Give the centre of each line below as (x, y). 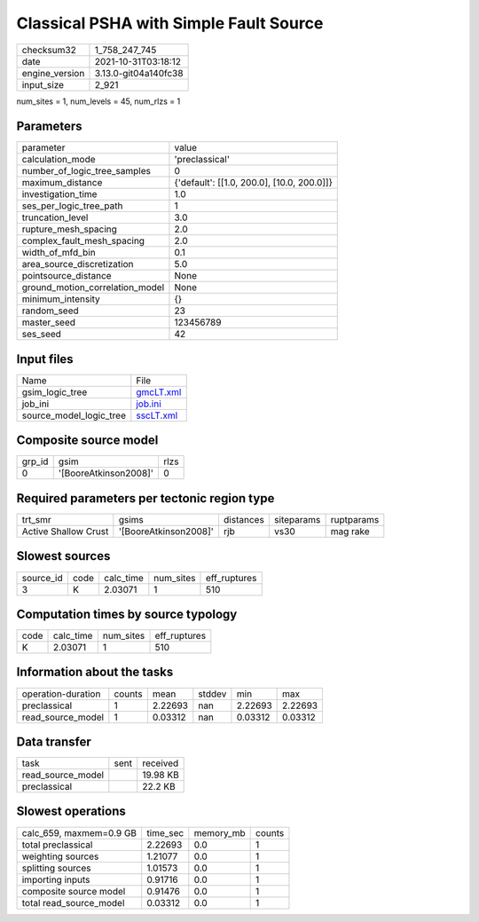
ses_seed (42, 335)
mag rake (350, 531)
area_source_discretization (78, 264)
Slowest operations (71, 812)
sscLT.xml (157, 415)
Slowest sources (63, 556)
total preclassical (57, 845)
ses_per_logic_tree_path (72, 206)
